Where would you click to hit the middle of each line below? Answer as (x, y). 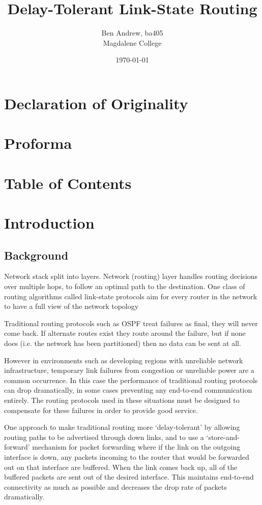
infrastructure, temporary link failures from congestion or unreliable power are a (129, 370)
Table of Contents (68, 183)
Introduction (49, 223)
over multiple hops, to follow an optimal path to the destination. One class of (125, 286)
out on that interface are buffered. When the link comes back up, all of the (121, 467)
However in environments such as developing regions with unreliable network (124, 360)
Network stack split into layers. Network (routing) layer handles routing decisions (131, 276)
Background (36, 255)
